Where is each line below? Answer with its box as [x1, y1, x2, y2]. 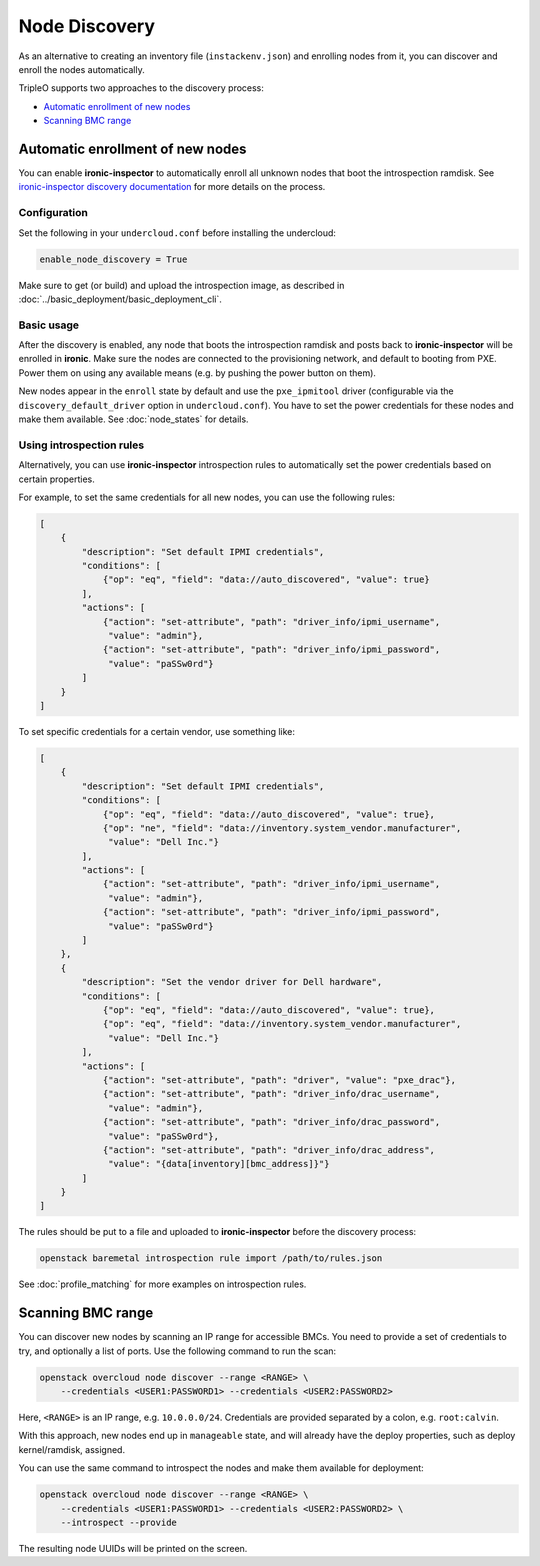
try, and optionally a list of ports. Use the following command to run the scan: [18, 1345, 337, 1357]
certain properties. [18, 473, 95, 485]
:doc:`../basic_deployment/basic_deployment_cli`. [18, 293, 222, 305]
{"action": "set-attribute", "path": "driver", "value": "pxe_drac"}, [102, 1074, 457, 1085]
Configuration [18, 206, 89, 220]
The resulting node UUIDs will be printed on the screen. [18, 1542, 248, 1554]
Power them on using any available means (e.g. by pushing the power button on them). [18, 366, 377, 379]
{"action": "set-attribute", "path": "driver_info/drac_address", [102, 1144, 435, 1155]
